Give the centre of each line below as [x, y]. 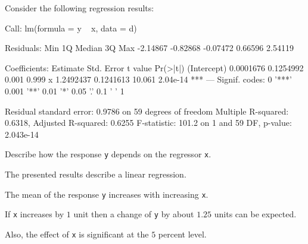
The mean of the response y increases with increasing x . [107, 194]
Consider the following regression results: [80, 8]
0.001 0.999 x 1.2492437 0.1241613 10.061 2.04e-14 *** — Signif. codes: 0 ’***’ [148, 79]
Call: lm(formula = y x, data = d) [71, 28]
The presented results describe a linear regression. [96, 174]
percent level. [182, 234]
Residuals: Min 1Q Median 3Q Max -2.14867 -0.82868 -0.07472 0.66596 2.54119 [149, 48]
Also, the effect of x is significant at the [77, 234]
